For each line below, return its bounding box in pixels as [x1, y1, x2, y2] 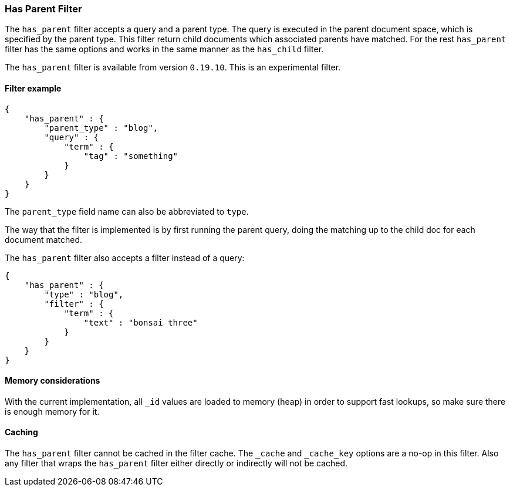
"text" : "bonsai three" [83, 317, 198, 327]
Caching [5, 427, 38, 438]
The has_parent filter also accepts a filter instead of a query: [5, 252, 245, 263]
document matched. [5, 234, 83, 245]
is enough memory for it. [5, 406, 100, 416]
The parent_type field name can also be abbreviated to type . [5, 206, 249, 216]
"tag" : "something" [83, 151, 178, 161]
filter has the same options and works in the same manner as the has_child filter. [5, 44, 324, 55]
